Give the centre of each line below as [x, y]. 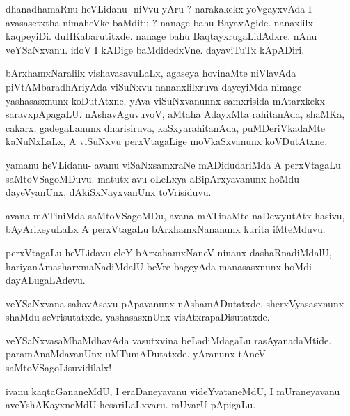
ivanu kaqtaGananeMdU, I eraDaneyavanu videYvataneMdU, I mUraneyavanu [173, 391]
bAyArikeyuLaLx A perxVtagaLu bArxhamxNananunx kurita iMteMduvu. [166, 229]
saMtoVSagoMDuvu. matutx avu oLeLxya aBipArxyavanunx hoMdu [153, 178]
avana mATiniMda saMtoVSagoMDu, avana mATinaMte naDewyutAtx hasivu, [175, 215]
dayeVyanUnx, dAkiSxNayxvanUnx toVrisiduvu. [109, 192]
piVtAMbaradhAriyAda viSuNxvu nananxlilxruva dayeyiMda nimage [154, 86]
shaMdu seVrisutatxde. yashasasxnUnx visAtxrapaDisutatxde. [138, 317]
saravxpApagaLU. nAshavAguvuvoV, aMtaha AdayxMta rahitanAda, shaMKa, [175, 114]
